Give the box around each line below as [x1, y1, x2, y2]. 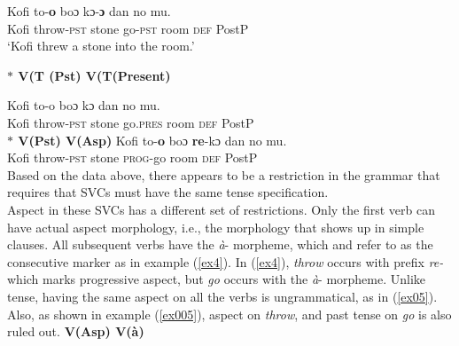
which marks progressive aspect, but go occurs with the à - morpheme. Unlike [7, 270, 426, 288]
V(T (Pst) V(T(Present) [18, 66, 171, 84]
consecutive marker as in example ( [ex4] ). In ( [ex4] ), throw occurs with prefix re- [7, 252, 444, 271]
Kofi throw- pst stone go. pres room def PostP [7, 113, 254, 131]
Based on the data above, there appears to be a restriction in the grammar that [7, 165, 440, 184]
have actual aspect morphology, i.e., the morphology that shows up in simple [7, 217, 424, 236]
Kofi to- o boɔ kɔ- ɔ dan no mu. [7, 2, 171, 20]
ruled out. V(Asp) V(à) [7, 322, 144, 341]
